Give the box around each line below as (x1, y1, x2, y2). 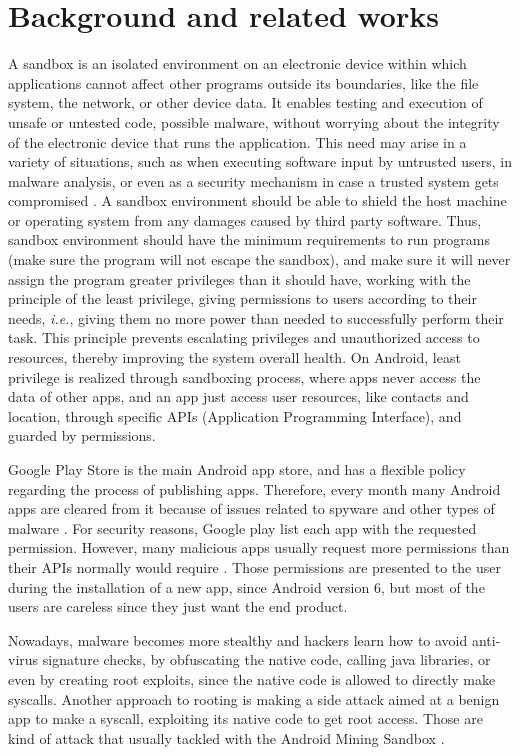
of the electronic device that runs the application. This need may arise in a (8, 131, 467, 152)
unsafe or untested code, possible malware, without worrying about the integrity (8, 111, 500, 132)
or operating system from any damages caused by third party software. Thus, (8, 209, 482, 230)
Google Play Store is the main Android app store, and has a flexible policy (8, 459, 466, 479)
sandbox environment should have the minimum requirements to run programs (8, 229, 491, 250)
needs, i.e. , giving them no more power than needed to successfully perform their (8, 307, 504, 328)
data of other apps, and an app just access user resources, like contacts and (8, 386, 469, 407)
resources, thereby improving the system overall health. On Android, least (8, 347, 461, 368)
